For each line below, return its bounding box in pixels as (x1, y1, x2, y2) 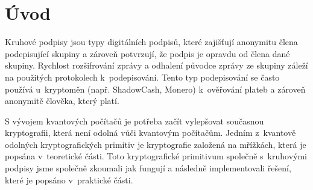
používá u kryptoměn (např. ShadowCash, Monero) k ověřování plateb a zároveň (5, 82, 306, 95)
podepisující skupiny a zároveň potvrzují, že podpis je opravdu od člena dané (5, 47, 290, 60)
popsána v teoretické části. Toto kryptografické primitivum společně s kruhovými (5, 150, 308, 162)
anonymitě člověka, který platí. (5, 94, 119, 107)
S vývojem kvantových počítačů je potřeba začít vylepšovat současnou (5, 114, 264, 127)
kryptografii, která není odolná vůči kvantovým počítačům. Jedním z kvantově (5, 126, 296, 139)
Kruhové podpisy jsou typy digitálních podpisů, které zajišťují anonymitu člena (5, 35, 298, 48)
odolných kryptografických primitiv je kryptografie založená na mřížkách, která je (5, 138, 306, 150)
